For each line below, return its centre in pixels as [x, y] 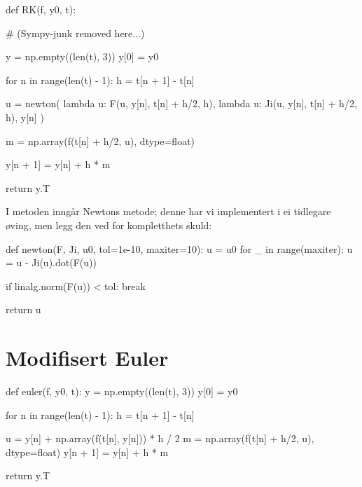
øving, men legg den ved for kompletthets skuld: [109, 225]
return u [23, 309]
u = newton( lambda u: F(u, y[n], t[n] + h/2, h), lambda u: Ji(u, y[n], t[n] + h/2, [181, 103]
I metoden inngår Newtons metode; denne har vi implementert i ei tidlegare [168, 211]
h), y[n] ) [25, 117]
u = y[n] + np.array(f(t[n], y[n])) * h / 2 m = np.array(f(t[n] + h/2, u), [160, 438]
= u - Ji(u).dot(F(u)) [51, 262]
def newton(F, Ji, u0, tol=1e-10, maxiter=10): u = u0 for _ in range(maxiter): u [179, 248]
